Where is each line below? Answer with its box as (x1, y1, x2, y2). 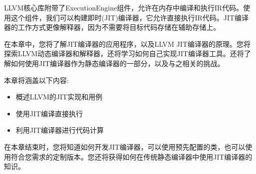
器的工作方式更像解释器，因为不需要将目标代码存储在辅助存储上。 (4, 22, 220, 32)
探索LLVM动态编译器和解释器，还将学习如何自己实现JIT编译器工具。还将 (4, 48, 244, 59)
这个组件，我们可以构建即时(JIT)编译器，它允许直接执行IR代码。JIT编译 (10, 12, 249, 22)
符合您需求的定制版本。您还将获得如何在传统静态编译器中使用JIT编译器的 (10, 151, 253, 162)
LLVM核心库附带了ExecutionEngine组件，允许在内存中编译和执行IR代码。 (4, 2, 244, 12)
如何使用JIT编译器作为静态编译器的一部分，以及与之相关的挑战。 (10, 58, 225, 68)
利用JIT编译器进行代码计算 (15, 125, 104, 135)
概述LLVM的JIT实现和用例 (15, 91, 103, 102)
